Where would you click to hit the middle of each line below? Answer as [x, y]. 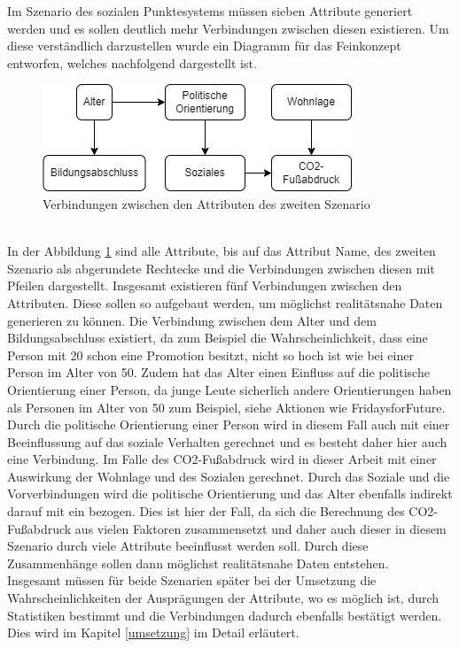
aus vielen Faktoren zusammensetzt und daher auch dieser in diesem [261, 528]
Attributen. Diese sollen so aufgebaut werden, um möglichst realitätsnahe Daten [225, 302]
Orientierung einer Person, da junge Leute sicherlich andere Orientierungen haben [229, 389]
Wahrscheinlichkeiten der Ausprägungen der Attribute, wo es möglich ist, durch [223, 598]
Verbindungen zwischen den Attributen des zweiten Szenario [206, 203]
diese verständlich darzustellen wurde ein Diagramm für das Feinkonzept [204, 46]
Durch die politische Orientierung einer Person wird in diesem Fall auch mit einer [229, 424]
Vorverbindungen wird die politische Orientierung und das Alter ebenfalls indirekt [230, 494]
